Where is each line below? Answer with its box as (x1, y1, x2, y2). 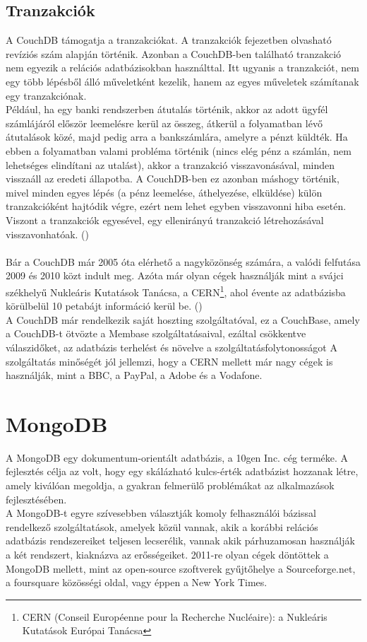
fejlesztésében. (6, 491, 67, 506)
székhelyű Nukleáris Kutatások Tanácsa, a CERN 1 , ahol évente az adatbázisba (6, 282, 346, 299)
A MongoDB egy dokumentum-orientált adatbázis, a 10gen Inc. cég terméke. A (6, 450, 349, 465)
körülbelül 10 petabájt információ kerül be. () (6, 298, 203, 313)
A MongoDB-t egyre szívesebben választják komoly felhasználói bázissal (6, 506, 316, 520)
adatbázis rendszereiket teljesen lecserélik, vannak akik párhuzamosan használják (6, 533, 355, 548)
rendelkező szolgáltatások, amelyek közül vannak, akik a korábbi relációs (6, 519, 318, 534)
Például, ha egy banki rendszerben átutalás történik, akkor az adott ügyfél (6, 102, 328, 117)
